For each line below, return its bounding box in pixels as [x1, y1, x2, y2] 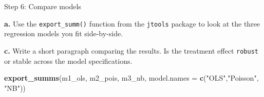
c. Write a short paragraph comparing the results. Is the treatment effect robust [4, 45, 258, 56]
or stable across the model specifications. [4, 55, 133, 66]
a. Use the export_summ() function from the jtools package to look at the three [4, 18, 260, 29]
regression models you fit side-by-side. [4, 28, 123, 39]
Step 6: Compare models [4, 1, 81, 11]
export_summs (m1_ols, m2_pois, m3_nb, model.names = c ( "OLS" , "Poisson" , [4, 72, 259, 83]
